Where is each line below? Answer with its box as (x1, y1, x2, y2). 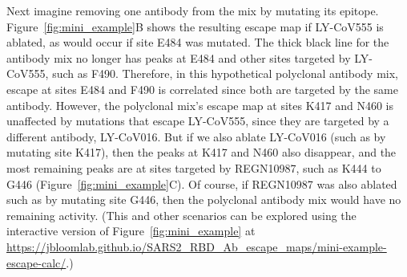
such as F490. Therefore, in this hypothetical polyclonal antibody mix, (52, 65, 398, 82)
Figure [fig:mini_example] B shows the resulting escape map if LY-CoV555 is (6, 18, 384, 35)
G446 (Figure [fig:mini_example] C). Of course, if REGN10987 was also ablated (6, 175, 397, 192)
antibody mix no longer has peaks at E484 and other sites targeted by (6, 49, 351, 66)
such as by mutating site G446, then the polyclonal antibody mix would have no (6, 191, 401, 208)
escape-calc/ (6, 254, 66, 271)
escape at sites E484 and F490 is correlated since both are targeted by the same (6, 80, 398, 97)
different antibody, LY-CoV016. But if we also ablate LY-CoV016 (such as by (6, 128, 386, 145)
